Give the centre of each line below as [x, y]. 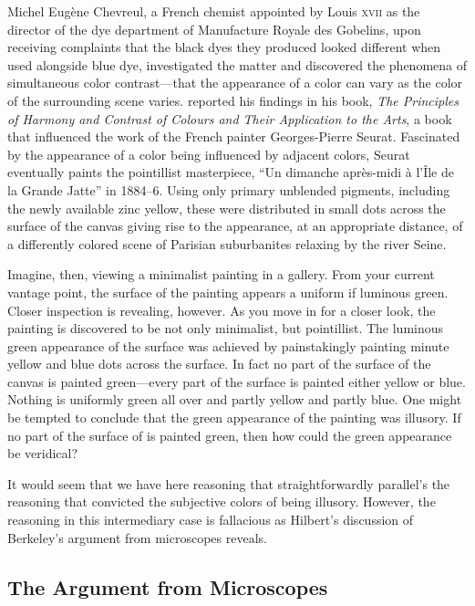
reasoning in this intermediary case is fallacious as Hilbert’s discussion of [211, 520]
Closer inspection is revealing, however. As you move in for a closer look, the [222, 310]
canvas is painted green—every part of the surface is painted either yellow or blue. [237, 381]
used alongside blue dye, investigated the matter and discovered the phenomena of [237, 64]
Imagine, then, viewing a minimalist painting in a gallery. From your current [221, 274]
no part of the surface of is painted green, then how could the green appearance [230, 435]
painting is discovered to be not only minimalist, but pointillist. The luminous [226, 328]
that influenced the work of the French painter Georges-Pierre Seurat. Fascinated [234, 136]
